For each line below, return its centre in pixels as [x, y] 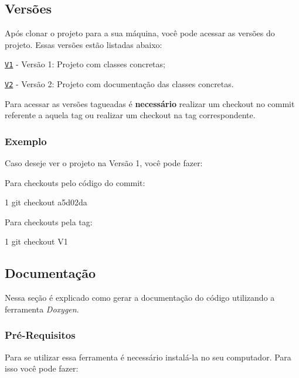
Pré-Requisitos [40, 335]
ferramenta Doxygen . [42, 309]
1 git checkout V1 [36, 241]
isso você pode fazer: [42, 368]
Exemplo [26, 141]
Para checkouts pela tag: [49, 221]
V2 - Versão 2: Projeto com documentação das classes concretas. [119, 84]
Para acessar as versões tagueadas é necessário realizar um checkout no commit [150, 103]
